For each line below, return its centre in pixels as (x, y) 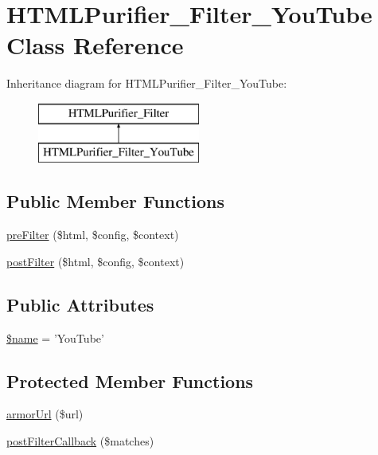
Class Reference (95, 45)
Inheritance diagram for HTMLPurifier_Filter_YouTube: (147, 83)
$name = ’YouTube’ (55, 337)
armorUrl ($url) (45, 414)
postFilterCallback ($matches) (80, 441)
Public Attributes (80, 304)
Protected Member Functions (130, 380)
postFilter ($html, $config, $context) (95, 261)
